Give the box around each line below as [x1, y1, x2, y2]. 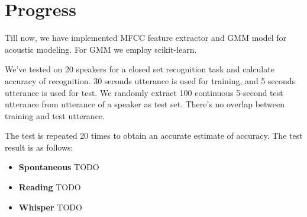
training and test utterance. [5, 109, 105, 122]
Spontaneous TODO [18, 161, 99, 173]
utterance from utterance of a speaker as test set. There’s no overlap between [5, 98, 285, 110]
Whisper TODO [18, 200, 82, 213]
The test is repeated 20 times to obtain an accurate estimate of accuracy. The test [5, 129, 303, 142]
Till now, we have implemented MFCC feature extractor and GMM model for [5, 31, 287, 44]
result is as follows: [5, 141, 73, 153]
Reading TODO [18, 181, 81, 193]
